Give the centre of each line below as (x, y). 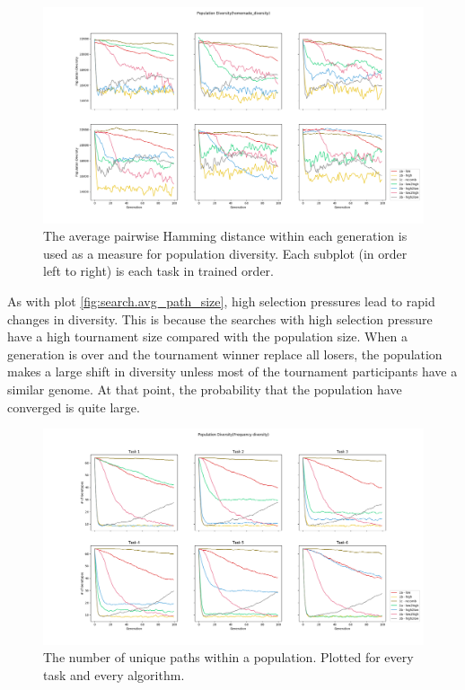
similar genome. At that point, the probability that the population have (205, 389)
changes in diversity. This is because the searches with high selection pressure (220, 318)
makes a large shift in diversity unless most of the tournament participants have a (232, 372)
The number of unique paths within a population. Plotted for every (228, 657)
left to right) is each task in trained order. (158, 271)
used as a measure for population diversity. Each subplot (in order (225, 253)
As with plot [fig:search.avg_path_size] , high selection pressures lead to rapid (221, 301)
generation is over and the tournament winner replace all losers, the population (225, 354)
